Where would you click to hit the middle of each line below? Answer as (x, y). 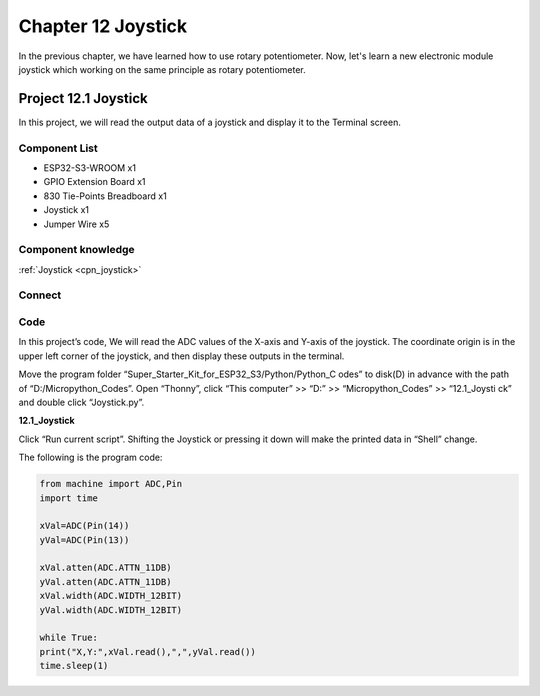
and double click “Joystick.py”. (81, 402)
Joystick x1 (66, 210)
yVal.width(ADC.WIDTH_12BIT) (111, 609)
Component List (58, 148)
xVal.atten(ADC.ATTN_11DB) (105, 568)
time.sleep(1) (74, 666)
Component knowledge (76, 250)
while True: (69, 638)
